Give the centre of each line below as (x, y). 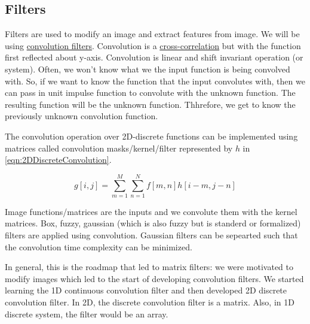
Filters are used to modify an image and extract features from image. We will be (152, 34)
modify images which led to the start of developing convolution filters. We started (154, 278)
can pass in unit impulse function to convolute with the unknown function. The (150, 93)
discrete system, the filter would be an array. (87, 314)
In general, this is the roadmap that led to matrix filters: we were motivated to (149, 267)
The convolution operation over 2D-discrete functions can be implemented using (151, 136)
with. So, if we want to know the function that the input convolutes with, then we (155, 81)
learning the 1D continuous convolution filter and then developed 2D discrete (146, 290)
